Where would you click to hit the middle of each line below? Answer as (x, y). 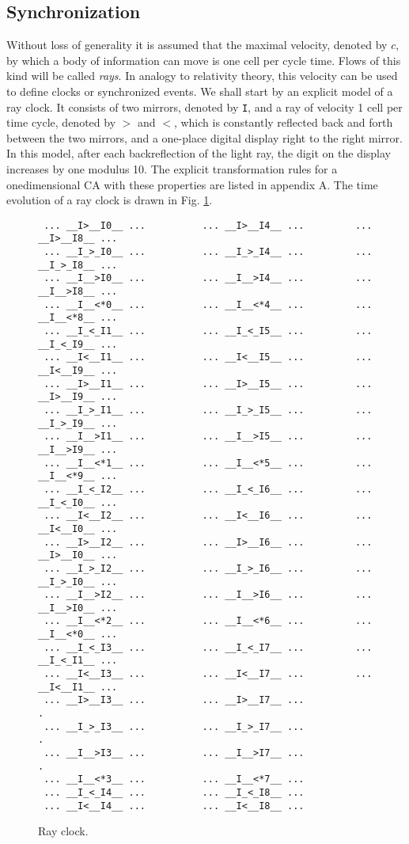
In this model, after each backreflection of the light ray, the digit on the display (199, 153)
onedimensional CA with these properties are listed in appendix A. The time (192, 184)
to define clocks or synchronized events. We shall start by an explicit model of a (200, 91)
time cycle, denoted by (61, 122)
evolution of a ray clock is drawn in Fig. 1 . (110, 200)
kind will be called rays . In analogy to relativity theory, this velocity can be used (202, 76)
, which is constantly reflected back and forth (283, 122)
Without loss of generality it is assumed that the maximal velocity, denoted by (197, 45)
